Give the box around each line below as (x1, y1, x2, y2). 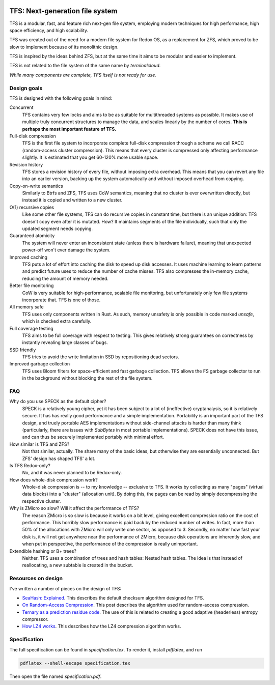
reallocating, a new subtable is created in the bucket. (22, 562, 133, 568)
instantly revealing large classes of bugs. (22, 339, 108, 346)
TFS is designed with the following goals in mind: (9, 95, 113, 101)
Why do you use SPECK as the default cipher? (9, 398, 106, 405)
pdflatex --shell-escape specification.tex (20, 660, 131, 666)
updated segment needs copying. (22, 225, 93, 232)
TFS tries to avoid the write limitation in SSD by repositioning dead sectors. (22, 354, 179, 360)
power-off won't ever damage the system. (22, 247, 111, 253)
